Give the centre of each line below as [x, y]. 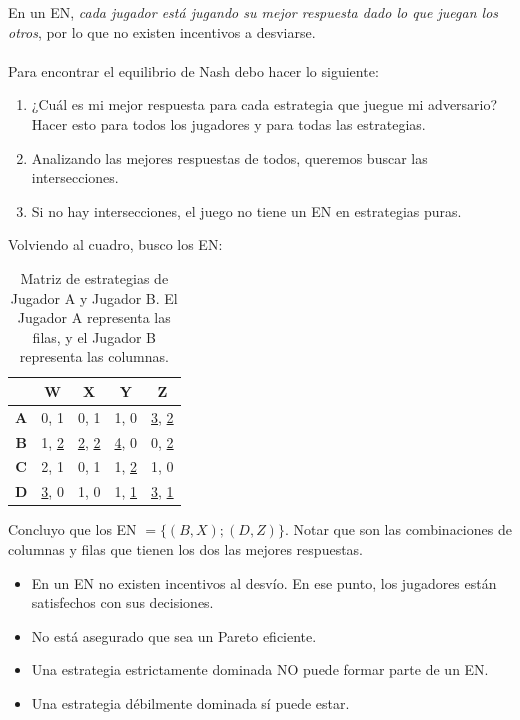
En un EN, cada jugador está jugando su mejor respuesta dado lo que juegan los [253, 12]
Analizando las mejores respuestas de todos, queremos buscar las [229, 157]
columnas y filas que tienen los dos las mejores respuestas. [185, 548]
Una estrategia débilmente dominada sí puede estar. [190, 702]
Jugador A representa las [94, 317]
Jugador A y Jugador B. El [94, 297]
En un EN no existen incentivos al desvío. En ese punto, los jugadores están [264, 582]
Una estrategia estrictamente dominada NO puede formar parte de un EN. [260, 669]
